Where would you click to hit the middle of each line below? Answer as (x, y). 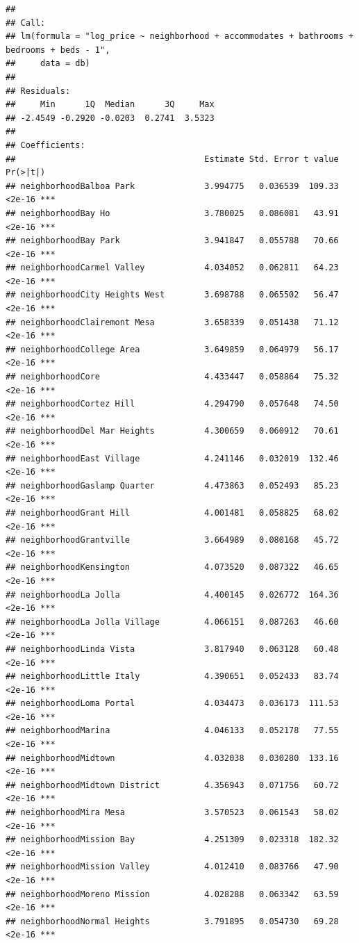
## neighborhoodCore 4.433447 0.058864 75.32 (172, 377)
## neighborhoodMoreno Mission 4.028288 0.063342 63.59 (172, 894)
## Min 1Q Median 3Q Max (110, 105)
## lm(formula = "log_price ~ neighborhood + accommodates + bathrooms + (180, 36)
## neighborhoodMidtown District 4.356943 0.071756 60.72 (172, 785)
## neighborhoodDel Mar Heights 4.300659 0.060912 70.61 (172, 431)
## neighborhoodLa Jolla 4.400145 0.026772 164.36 (172, 594)
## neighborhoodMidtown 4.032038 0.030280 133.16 (172, 758)
